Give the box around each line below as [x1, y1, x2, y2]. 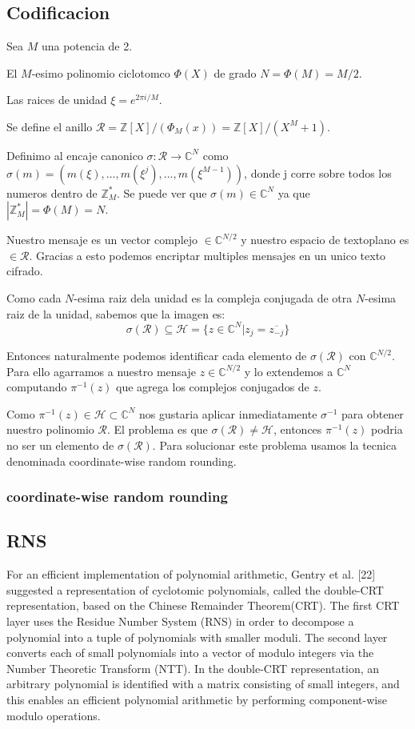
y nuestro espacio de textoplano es [241, 231, 409, 248]
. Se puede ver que [117, 184, 207, 201]
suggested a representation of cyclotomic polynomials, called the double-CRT [6, 581, 384, 598]
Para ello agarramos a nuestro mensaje [6, 362, 197, 379]
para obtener [341, 405, 404, 422]
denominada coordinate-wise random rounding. [6, 452, 237, 469]
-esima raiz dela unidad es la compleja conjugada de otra [74, 289, 353, 306]
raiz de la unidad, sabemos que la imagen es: [6, 305, 225, 322]
